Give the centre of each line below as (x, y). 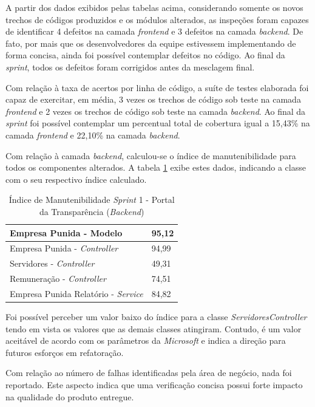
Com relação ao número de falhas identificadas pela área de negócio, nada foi (149, 373)
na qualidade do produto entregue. (70, 396)
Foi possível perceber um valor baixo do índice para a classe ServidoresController (156, 316)
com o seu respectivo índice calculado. (76, 179)
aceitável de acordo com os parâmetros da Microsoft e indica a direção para (146, 340)
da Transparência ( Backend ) (92, 211)
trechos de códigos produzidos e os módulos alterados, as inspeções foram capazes (157, 19)
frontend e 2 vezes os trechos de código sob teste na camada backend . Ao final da (156, 111)
